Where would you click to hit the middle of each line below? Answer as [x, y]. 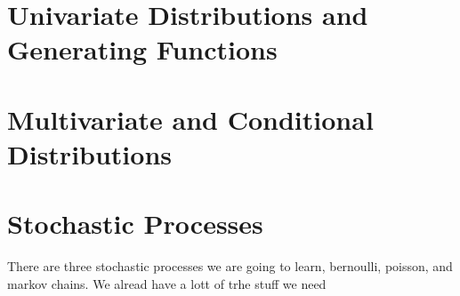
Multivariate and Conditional [190, 119]
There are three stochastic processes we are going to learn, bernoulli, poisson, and [230, 266]
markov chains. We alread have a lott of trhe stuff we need [167, 283]
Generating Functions [142, 49]
